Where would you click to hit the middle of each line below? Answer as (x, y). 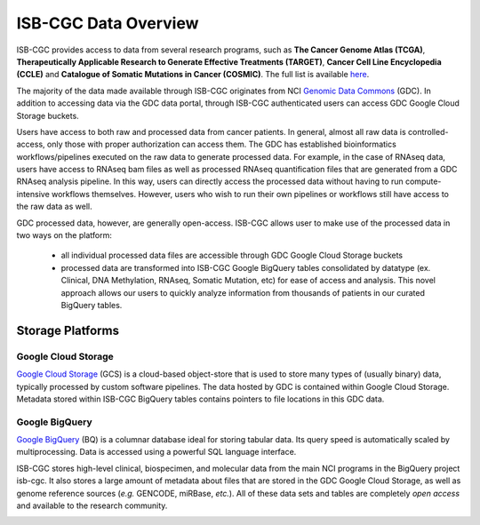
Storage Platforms (68, 330)
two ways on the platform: (64, 235)
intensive (33, 194)
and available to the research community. (92, 505)
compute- (423, 181)
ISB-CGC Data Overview (108, 23)
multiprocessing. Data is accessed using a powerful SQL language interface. (156, 452)
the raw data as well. (54, 207)
